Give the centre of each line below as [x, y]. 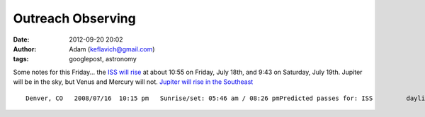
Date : [21, 39]
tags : [21, 59]
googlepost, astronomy [103, 59]
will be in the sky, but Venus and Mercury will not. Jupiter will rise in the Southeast [133, 82]
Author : [25, 49]
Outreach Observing [74, 18]
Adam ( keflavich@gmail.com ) [112, 49]
